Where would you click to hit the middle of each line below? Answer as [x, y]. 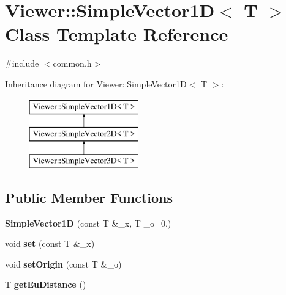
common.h [72, 63]
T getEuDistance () [46, 284]
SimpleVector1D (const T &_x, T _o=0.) [88, 223]
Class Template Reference [117, 34]
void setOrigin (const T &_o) [63, 264]
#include [22, 63]
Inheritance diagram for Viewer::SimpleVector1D [96, 83]
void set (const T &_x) [50, 243]
